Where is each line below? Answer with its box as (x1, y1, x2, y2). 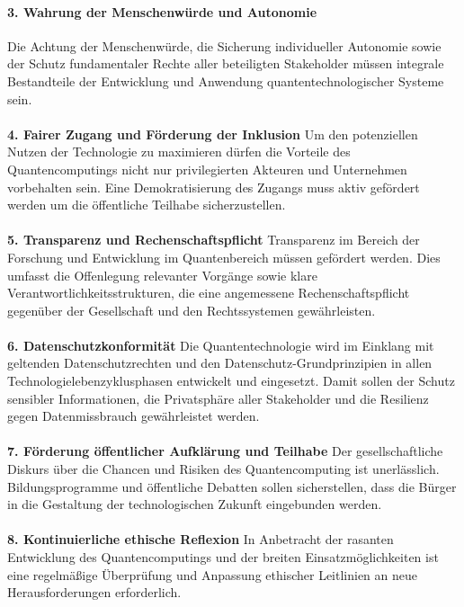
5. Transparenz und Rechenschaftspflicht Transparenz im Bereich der (7, 230, 420, 249)
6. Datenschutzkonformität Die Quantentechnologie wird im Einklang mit (7, 335, 434, 354)
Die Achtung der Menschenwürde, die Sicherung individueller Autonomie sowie (7, 36, 442, 55)
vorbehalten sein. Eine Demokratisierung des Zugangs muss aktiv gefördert (7, 177, 420, 196)
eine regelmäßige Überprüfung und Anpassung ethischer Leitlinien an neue (7, 565, 418, 584)
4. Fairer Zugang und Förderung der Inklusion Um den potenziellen (7, 124, 418, 143)
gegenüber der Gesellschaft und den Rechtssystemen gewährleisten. (7, 300, 376, 319)
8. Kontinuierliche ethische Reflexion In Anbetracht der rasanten (7, 530, 394, 549)
